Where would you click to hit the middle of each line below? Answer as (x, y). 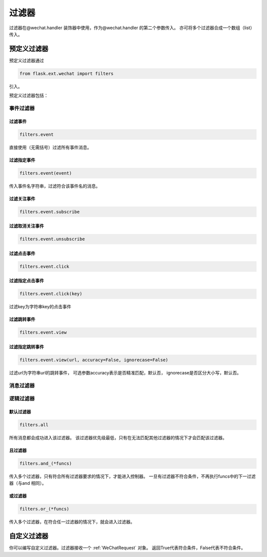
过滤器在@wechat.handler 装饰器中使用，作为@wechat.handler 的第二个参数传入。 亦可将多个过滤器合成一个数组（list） (132, 28)
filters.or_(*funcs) (44, 509)
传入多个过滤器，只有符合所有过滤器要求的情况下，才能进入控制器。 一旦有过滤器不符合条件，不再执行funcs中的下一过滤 (133, 476)
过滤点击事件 (22, 253)
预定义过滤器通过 (26, 60)
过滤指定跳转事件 (26, 347)
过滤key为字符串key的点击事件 (40, 307)
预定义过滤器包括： (29, 95)
